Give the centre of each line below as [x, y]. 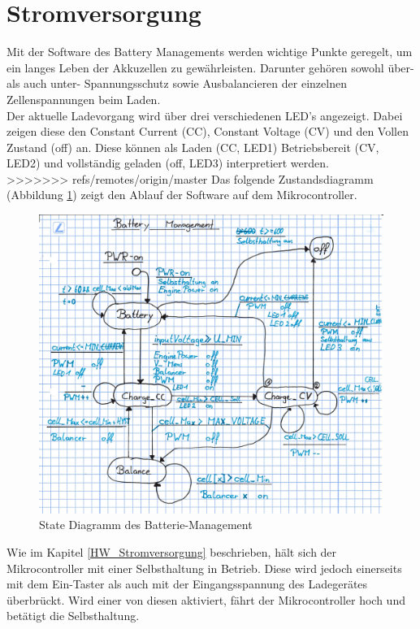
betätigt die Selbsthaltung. [73, 616]
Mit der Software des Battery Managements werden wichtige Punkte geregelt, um [210, 52]
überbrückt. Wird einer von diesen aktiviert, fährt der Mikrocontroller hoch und [206, 599]
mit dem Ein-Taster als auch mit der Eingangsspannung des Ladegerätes [187, 584]
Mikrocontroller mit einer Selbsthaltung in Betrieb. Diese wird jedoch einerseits [204, 568]
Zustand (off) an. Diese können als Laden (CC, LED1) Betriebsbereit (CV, [193, 147]
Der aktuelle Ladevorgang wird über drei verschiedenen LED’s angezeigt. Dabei [205, 115]
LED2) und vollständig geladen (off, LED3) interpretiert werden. [168, 163]
